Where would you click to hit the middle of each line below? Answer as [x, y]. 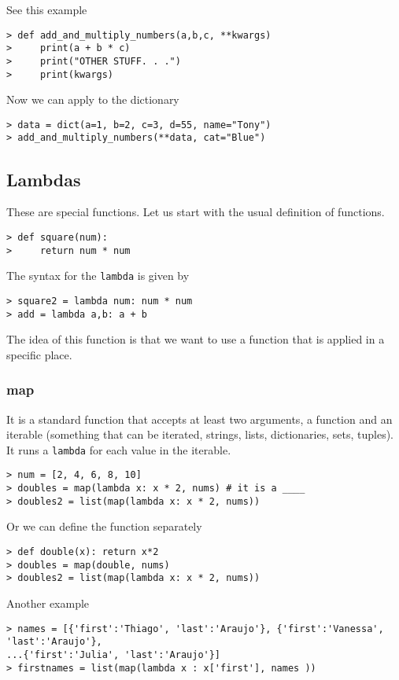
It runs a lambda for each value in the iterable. [119, 449]
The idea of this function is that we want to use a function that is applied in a [196, 339]
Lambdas [44, 179]
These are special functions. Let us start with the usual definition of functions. [196, 212]
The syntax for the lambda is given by [98, 276]
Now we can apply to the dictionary [93, 99]
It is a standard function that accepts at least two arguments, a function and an [199, 419]
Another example [48, 603]
